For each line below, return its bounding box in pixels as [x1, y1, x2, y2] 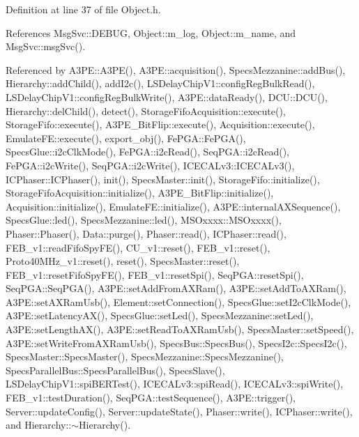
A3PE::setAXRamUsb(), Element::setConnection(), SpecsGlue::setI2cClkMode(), [6, 294, 351, 309]
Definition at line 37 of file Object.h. [6, 2, 161, 16]
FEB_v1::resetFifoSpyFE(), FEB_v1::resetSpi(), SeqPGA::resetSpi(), [6, 267, 304, 282]
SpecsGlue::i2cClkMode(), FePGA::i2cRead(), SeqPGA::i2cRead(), [6, 144, 290, 159]
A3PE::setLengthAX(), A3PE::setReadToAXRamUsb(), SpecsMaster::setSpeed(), [6, 322, 354, 337]
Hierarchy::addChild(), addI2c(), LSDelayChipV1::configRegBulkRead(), [6, 76, 315, 91]
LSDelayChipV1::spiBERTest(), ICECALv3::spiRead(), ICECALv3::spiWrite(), [6, 376, 344, 391]
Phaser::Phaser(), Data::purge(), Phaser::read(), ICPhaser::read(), [6, 226, 287, 240]
